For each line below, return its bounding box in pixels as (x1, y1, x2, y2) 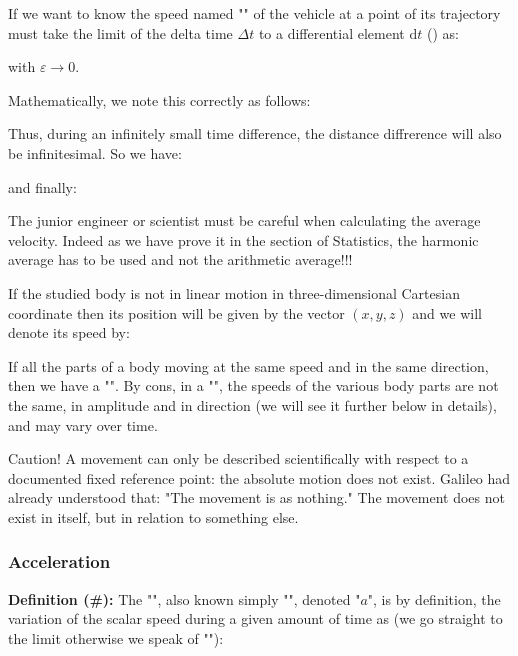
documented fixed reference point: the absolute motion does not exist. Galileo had (8, 467, 511, 488)
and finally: (8, 176, 77, 197)
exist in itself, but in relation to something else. (8, 506, 299, 527)
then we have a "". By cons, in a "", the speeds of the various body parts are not (8, 375, 499, 396)
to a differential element (258, 22, 405, 43)
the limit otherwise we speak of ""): (8, 627, 224, 648)
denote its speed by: (8, 322, 130, 343)
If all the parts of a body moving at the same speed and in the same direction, (8, 355, 489, 376)
